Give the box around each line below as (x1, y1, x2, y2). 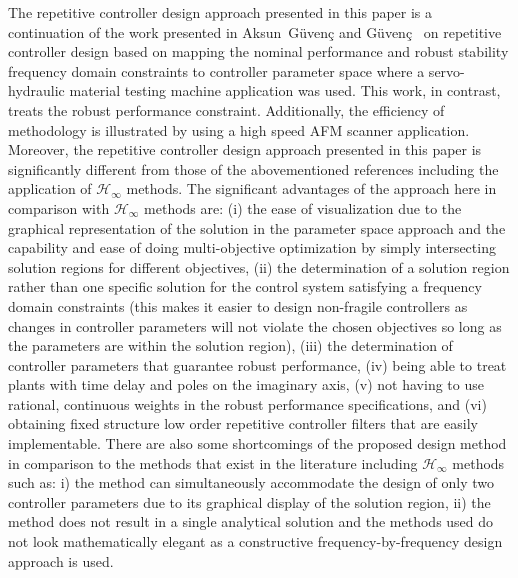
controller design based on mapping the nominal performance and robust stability (8, 41, 509, 62)
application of (8, 178, 92, 199)
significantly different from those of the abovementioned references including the (8, 158, 499, 179)
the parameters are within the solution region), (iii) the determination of (8, 335, 453, 356)
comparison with (8, 197, 110, 218)
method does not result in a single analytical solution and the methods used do (8, 511, 494, 532)
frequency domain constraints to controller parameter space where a (8, 60, 425, 81)
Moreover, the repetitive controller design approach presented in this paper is (8, 139, 482, 160)
